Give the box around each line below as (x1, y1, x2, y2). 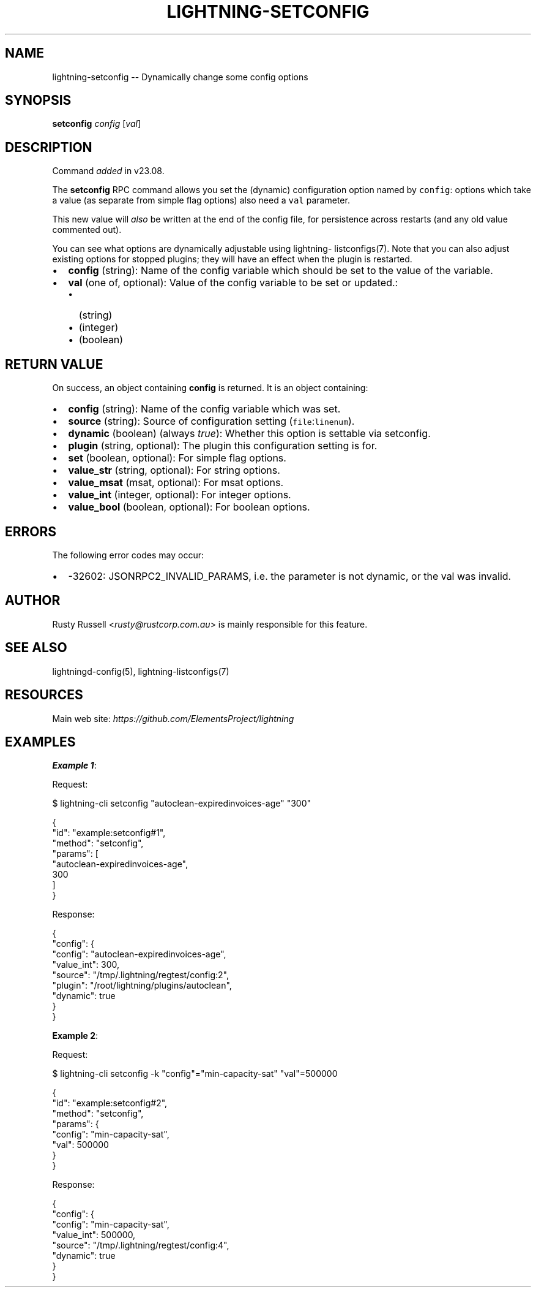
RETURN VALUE (5, 356, 103, 372)
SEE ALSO (5, 640, 67, 656)
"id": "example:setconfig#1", (52, 827, 166, 838)
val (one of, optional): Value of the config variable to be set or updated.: (68, 276, 398, 289)
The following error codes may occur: (52, 549, 204, 560)
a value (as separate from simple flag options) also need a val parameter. (52, 195, 350, 206)
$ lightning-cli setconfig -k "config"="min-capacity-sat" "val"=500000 (52, 1068, 338, 1079)
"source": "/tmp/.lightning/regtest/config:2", (52, 970, 229, 981)
